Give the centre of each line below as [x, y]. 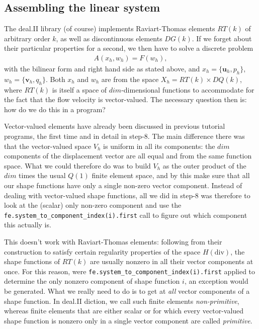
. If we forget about [222, 38]
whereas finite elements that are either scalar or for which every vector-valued [124, 311]
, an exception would [216, 281]
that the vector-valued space [48, 146]
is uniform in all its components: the [159, 146]
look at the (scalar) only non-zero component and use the [93, 205]
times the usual [42, 175]
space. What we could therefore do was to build [77, 165]
